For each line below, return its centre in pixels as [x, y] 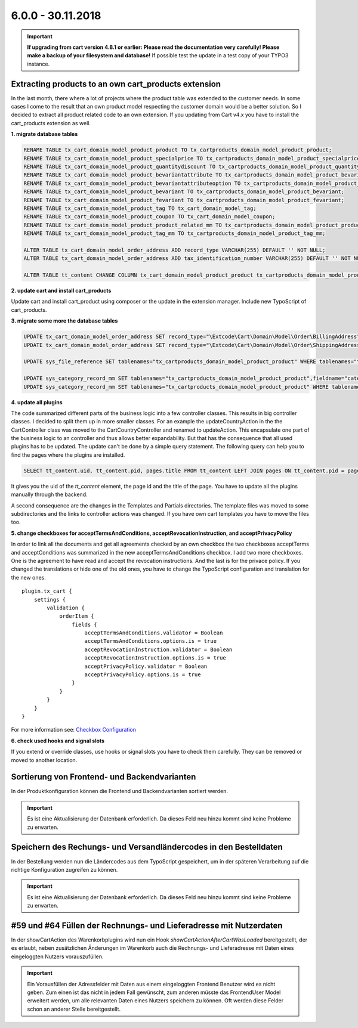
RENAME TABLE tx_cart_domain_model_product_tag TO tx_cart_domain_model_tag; [140, 208]
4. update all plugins [37, 402]
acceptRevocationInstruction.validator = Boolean [158, 649]
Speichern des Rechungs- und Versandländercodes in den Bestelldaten [147, 847]
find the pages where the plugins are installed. [68, 455]
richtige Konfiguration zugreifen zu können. [64, 869]
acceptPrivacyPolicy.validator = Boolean [146, 666]
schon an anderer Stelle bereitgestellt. [74, 1009]
